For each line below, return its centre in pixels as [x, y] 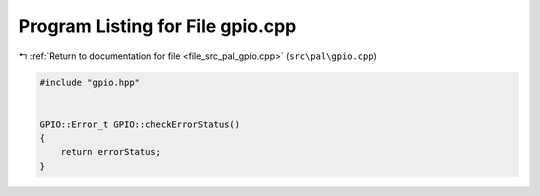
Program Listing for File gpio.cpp [157, 26]
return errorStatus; [111, 152]
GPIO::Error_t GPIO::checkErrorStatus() [139, 124]
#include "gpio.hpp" [89, 82]
